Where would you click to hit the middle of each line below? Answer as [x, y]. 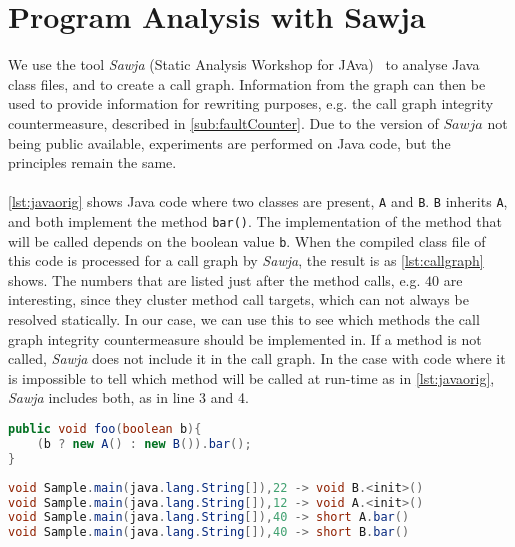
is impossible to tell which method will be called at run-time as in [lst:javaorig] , [251, 377]
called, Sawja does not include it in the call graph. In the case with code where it [257, 358]
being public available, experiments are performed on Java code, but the [229, 142]
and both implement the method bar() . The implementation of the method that [255, 220]
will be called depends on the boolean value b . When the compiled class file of [247, 240]
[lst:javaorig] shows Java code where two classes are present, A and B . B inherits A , [258, 201]
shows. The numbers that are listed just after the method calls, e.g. [214, 279]
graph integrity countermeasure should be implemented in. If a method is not [245, 338]
